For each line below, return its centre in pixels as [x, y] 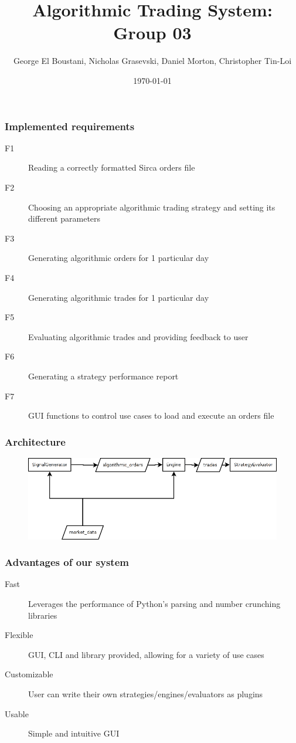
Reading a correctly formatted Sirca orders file [112, 167]
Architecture [35, 441]
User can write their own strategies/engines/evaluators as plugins [146, 693]
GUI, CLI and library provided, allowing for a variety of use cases [146, 654]
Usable [17, 713]
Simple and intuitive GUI [74, 733]
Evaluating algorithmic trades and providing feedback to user [138, 336]
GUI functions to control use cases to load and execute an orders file [151, 415]
